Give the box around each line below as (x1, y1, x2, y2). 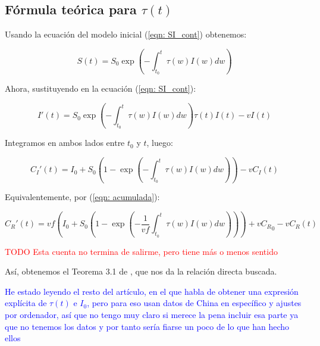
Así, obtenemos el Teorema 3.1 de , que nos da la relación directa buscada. (5, 265, 277, 278)
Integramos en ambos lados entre (5, 136, 125, 149)
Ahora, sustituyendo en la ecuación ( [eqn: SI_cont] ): (5, 82, 196, 95)
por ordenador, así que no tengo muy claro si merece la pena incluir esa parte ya (5, 308, 299, 321)
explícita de (5, 297, 47, 309)
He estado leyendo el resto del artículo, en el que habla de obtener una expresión (5, 285, 299, 297)
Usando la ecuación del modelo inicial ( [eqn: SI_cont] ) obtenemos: (5, 28, 247, 40)
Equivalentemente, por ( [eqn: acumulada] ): (5, 191, 160, 203)
